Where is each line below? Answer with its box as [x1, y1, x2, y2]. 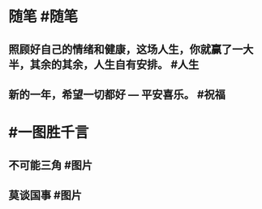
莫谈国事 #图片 [8, 188, 83, 202]
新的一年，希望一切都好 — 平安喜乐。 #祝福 [8, 87, 225, 102]
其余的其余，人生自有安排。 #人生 [29, 58, 200, 72]
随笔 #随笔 [8, 7, 79, 26]
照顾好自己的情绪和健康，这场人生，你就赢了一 [8, 42, 243, 56]
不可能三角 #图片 [8, 158, 93, 172]
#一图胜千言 [8, 124, 89, 142]
